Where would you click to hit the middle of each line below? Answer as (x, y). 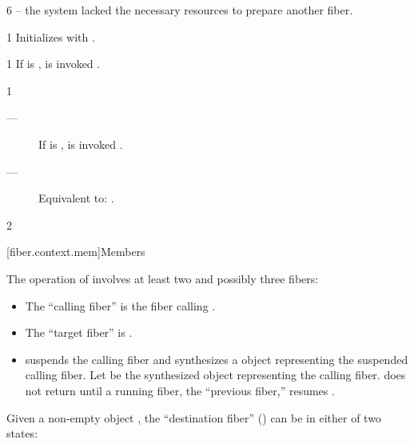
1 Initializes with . (51, 36)
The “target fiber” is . (79, 332)
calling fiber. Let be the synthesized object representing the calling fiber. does (215, 375)
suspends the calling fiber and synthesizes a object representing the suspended (217, 359)
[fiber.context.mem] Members (76, 252)
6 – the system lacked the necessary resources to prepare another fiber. (180, 10)
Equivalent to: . (76, 198)
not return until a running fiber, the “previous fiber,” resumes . (180, 390)
